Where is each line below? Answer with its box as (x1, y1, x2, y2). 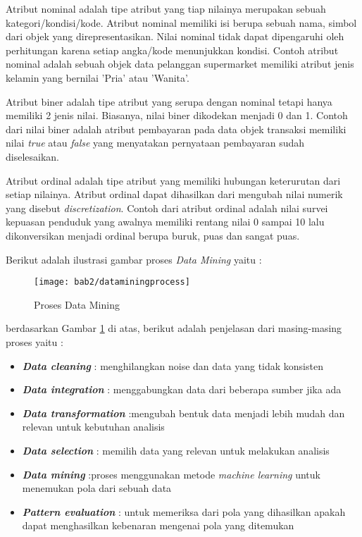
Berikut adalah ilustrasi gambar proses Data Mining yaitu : (6, 252, 262, 266)
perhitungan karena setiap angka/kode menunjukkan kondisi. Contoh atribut (6, 42, 339, 57)
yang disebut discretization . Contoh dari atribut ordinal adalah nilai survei (6, 200, 328, 215)
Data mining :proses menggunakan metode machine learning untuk (22, 467, 320, 481)
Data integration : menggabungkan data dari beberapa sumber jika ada (22, 382, 342, 397)
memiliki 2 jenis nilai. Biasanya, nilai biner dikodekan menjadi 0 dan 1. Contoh (6, 108, 348, 123)
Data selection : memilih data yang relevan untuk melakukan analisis (22, 443, 330, 457)
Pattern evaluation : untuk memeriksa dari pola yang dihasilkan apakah (22, 504, 346, 519)
